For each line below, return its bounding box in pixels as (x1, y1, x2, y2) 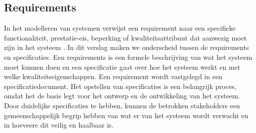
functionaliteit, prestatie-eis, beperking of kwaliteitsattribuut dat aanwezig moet (4, 32, 247, 43)
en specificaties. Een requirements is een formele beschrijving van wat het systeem (4, 51, 253, 62)
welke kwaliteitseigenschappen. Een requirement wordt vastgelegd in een (4, 71, 222, 82)
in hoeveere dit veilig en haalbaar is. (4, 120, 114, 130)
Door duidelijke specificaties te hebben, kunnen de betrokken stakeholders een (4, 100, 240, 110)
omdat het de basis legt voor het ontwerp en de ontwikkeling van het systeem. (4, 90, 240, 101)
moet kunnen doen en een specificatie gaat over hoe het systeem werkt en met (4, 61, 241, 72)
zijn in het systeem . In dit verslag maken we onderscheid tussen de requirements (4, 42, 249, 52)
